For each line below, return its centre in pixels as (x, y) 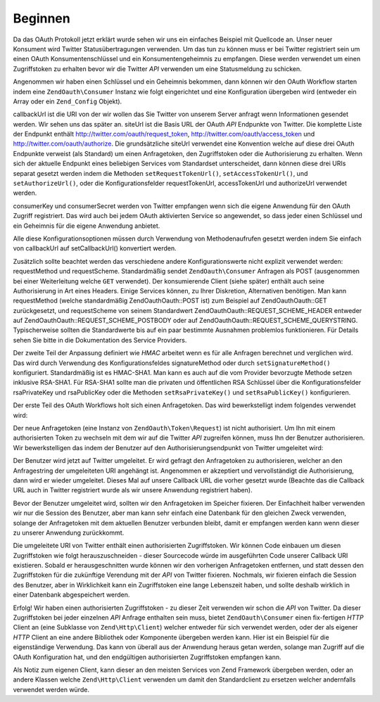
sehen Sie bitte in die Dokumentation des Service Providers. (100, 340)
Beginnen (42, 18)
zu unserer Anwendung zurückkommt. (69, 532)
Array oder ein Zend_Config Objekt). (68, 101)
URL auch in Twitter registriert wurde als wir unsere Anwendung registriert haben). (133, 490)
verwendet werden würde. (51, 689)
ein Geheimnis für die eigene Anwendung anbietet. (87, 226)
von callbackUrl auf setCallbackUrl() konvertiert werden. (95, 248)
